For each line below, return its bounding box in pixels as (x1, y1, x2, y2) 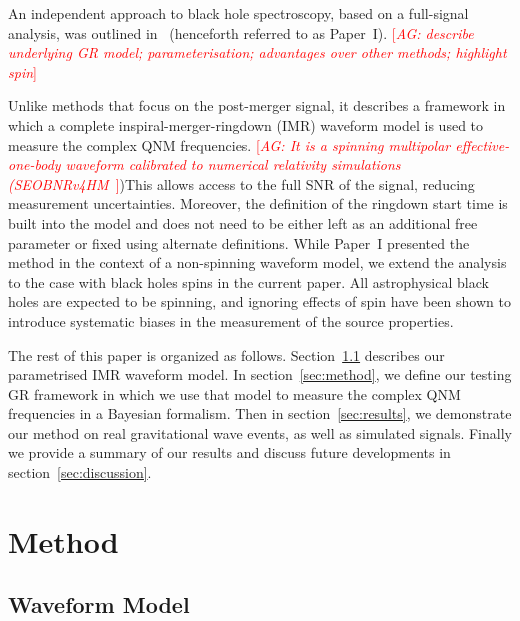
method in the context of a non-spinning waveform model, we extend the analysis (8, 252, 507, 273)
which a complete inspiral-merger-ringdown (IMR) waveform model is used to (8, 114, 484, 135)
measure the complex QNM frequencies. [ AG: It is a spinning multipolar (8, 134, 451, 155)
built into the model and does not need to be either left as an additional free (8, 212, 478, 233)
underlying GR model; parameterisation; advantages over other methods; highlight (8, 42, 507, 63)
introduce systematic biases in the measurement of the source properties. (8, 310, 454, 331)
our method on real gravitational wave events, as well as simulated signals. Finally (8, 422, 512, 443)
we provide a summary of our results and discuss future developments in (8, 442, 451, 463)
